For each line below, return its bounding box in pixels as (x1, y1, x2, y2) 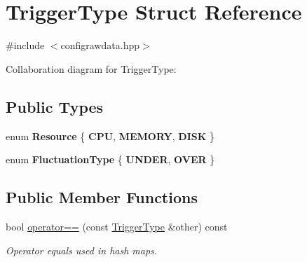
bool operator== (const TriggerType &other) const (6, 219, 228, 233)
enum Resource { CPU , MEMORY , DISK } (6, 128, 215, 143)
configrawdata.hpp (60, 38, 140, 53)
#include (6, 38, 45, 53)
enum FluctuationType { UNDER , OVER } (6, 152, 215, 167)
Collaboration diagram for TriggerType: (6, 61, 177, 76)
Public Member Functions (6, 186, 198, 208)
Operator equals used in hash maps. (6, 242, 158, 257)
